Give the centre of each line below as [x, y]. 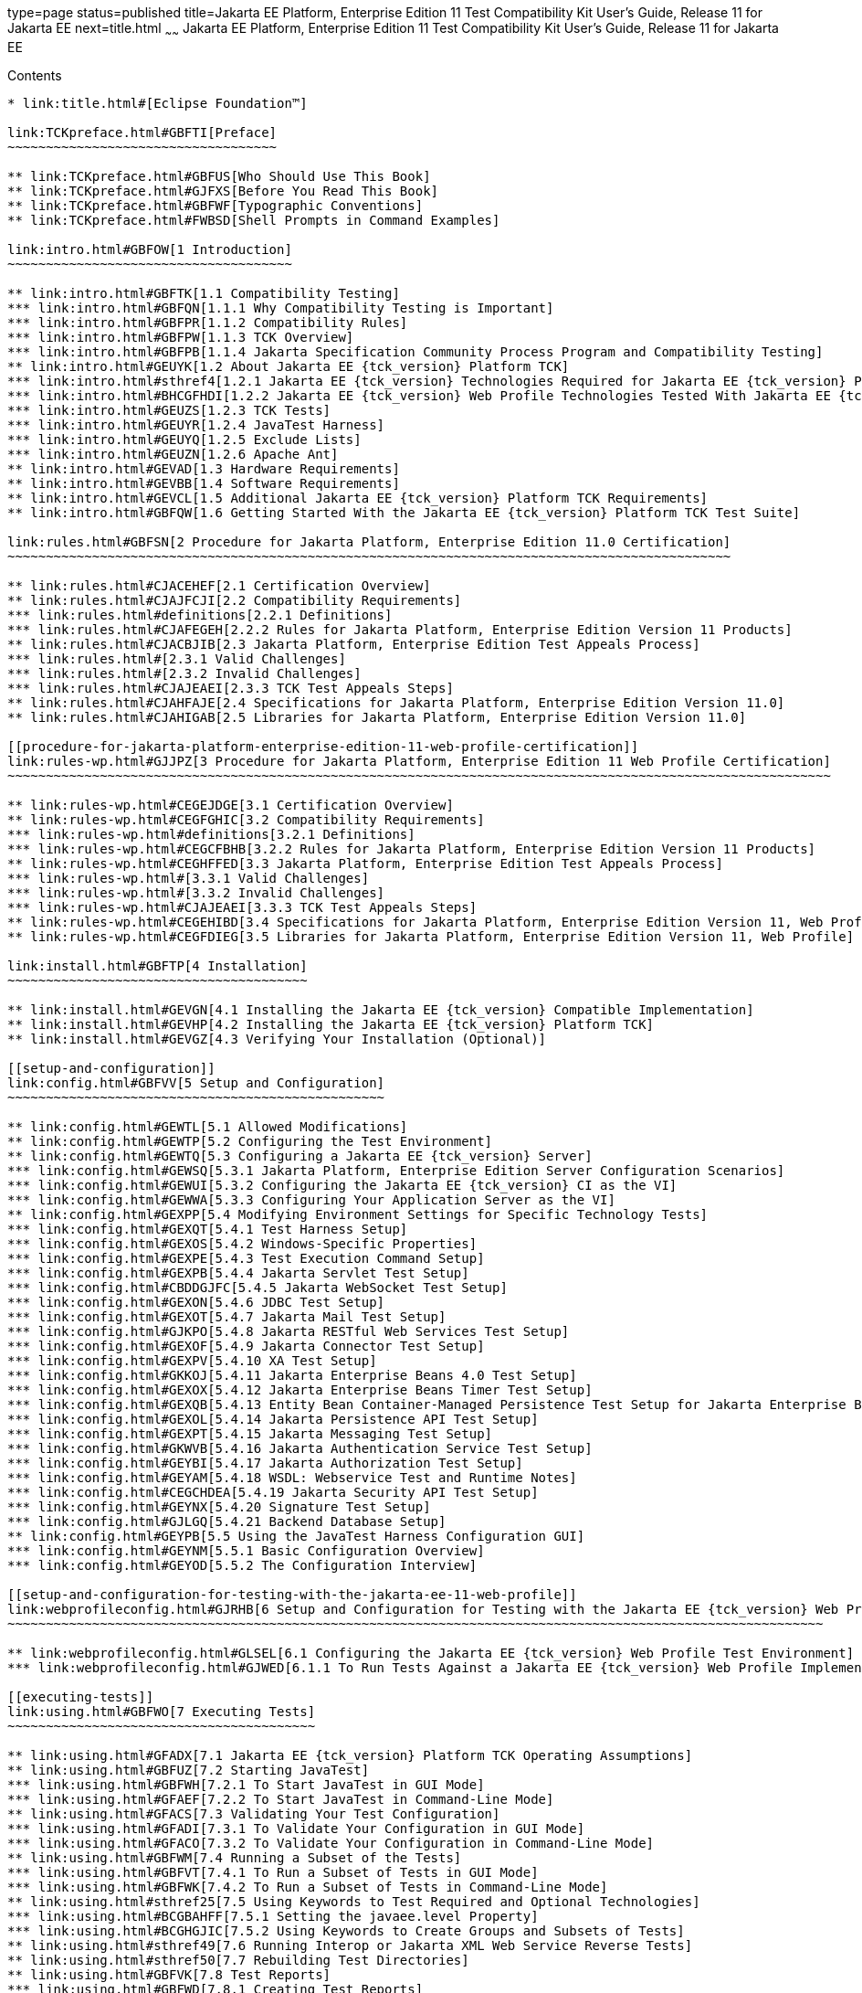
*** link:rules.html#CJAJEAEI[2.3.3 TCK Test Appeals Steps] [231, 688]
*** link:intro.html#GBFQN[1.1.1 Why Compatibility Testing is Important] [281, 307]
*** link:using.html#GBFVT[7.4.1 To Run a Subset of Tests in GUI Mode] [273, 1872]
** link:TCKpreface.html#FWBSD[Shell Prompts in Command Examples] [254, 220]
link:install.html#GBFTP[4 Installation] [158, 965]
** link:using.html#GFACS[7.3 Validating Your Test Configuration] [254, 1813]
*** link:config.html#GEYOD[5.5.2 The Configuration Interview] [242, 1565]
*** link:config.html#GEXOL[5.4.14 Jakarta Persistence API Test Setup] [273, 1419]
